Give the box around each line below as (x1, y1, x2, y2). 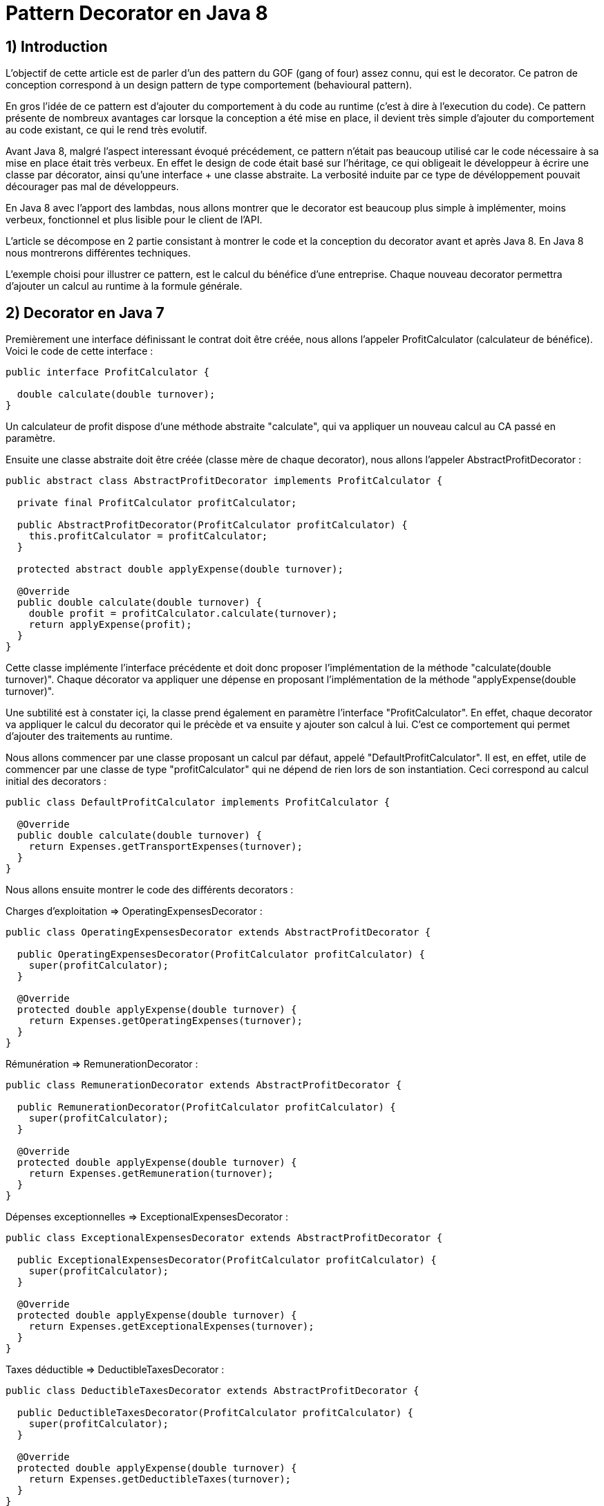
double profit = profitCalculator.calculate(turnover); (28, 608, 338, 620)
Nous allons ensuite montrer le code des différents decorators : (6, 884, 294, 896)
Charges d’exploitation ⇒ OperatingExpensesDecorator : (6, 905, 263, 918)
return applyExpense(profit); (28, 619, 192, 631)
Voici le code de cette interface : (6, 345, 153, 357)
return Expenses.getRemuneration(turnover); (28, 1168, 274, 1180)
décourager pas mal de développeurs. (6, 180, 179, 193)
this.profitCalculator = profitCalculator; (28, 530, 268, 542)
